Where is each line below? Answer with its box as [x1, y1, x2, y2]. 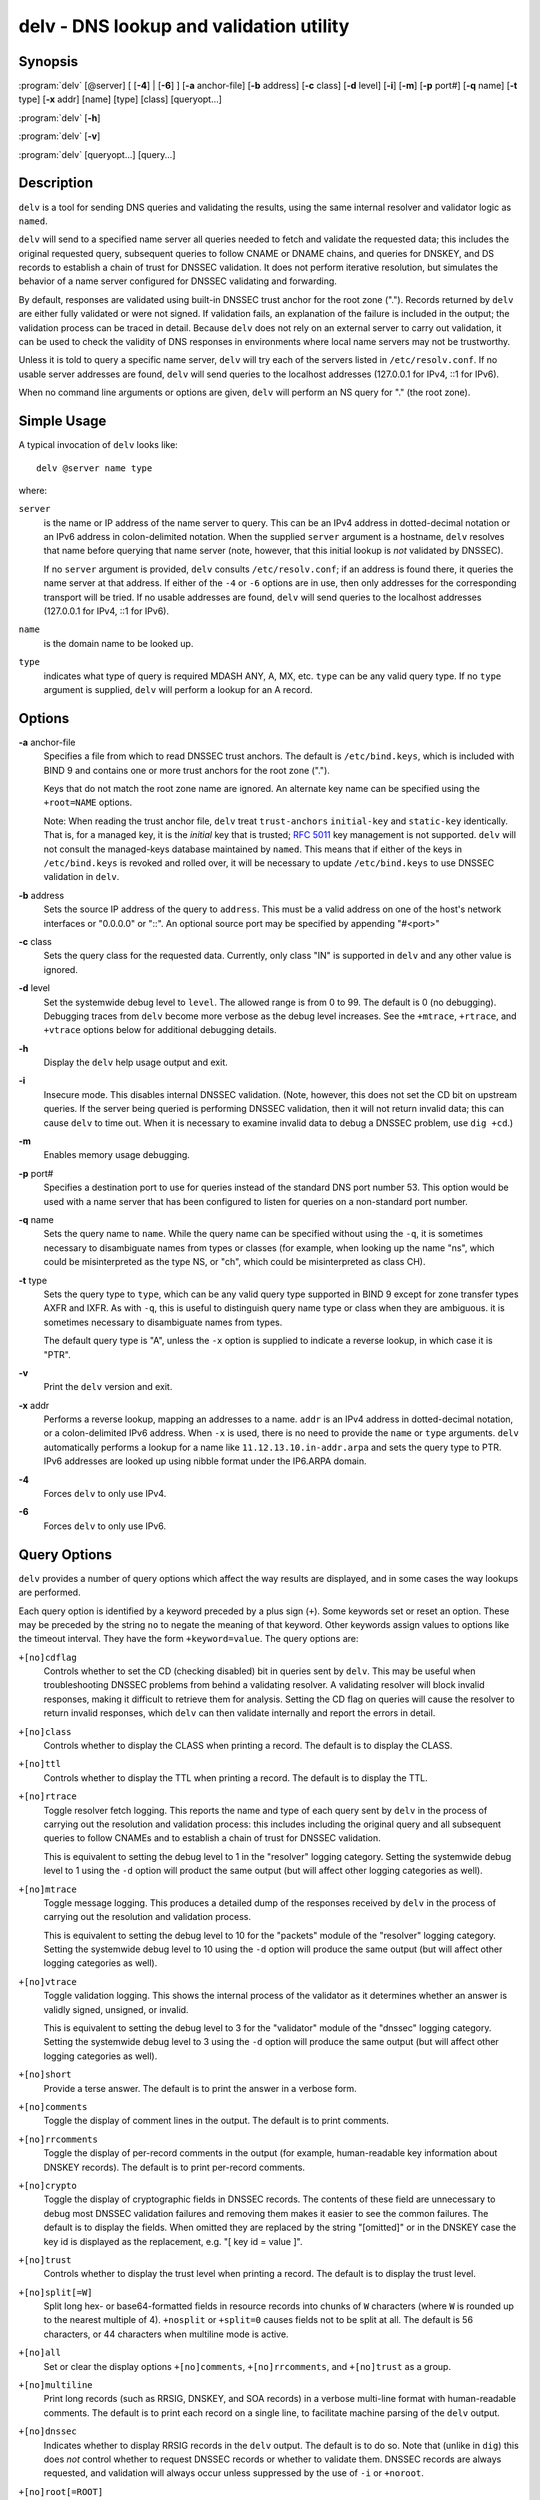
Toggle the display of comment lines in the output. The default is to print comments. [43, 2115, 390, 2127]
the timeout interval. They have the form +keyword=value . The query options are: [18, 1633, 359, 1645]
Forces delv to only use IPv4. [43, 1488, 167, 1500]
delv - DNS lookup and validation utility [18, 15, 350, 37]
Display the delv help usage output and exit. [43, 1056, 229, 1069]
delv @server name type [36, 462, 153, 474]
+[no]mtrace [18, 1883, 77, 1895]
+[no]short [18, 2069, 72, 2080]
